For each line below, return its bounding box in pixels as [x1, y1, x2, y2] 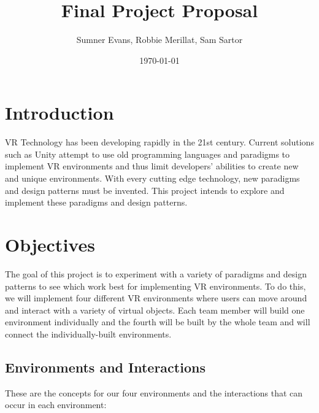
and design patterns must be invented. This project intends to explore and [5, 183, 285, 196]
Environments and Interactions [5, 357, 206, 376]
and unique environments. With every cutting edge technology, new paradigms [5, 172, 300, 185]
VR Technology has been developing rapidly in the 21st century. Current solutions [5, 136, 314, 149]
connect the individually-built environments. [5, 327, 172, 340]
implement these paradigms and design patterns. [5, 196, 188, 209]
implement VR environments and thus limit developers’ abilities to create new [5, 160, 299, 172]
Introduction [5, 100, 114, 125]
